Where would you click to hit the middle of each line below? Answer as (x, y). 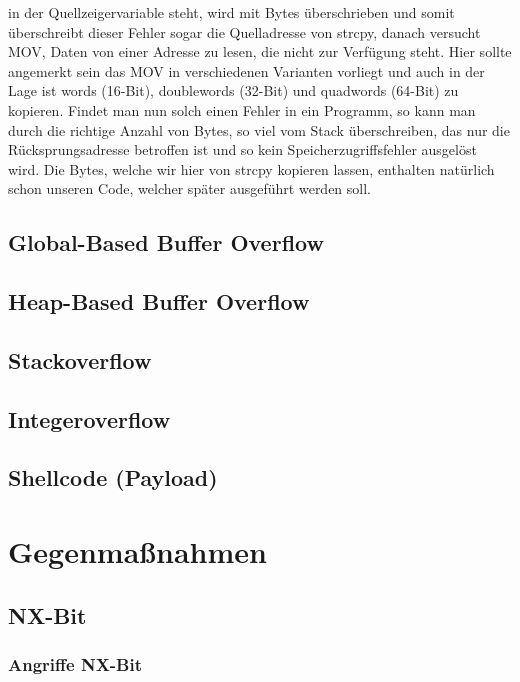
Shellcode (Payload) (113, 477)
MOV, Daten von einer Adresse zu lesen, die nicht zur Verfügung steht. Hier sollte (260, 51)
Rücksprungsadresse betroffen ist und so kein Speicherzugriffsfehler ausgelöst (242, 149)
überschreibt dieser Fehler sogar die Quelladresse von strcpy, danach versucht (244, 31)
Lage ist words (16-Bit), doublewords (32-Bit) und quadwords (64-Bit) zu (233, 90)
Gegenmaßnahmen (137, 551)
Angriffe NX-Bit (75, 663)
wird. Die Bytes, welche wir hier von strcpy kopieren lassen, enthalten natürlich (251, 168)
